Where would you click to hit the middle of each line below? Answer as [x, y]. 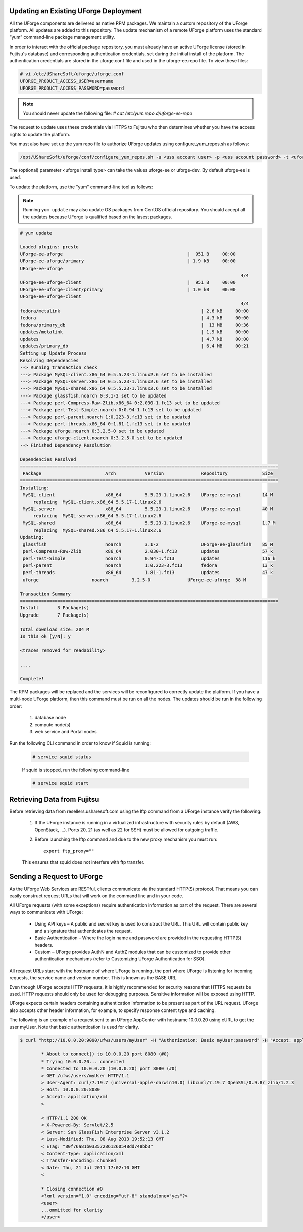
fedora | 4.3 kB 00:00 [135, 318]
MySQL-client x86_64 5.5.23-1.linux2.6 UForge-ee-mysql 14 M [148, 495]
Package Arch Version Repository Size [148, 473]
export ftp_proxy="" [69, 851]
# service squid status [62, 757]
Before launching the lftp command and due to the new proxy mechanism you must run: [126, 839]
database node [50, 718]
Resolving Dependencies [49, 360]
